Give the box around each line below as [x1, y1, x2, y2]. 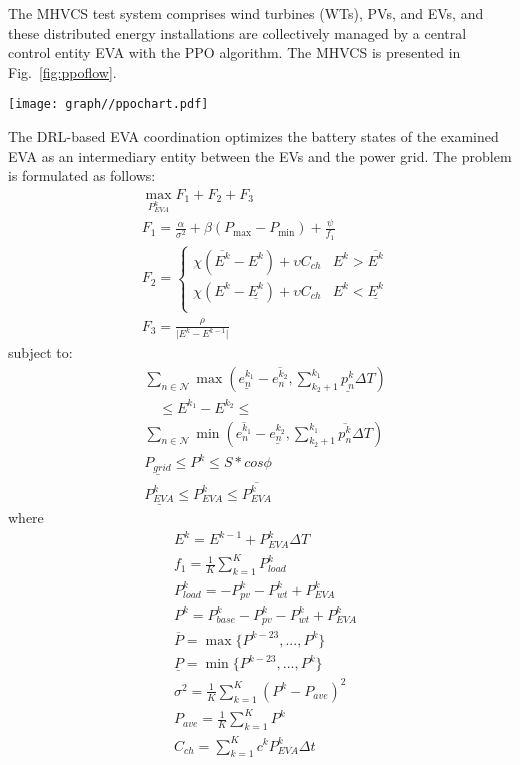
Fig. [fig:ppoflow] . [8, 61, 117, 82]
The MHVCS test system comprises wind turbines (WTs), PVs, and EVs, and [8, 3, 484, 23]
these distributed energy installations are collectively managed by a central [8, 22, 467, 43]
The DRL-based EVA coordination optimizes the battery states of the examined [8, 126, 499, 147]
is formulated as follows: [8, 165, 156, 186]
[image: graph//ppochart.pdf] [8, 97, 209, 112]
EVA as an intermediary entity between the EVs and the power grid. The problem [8, 145, 512, 166]
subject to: [8, 342, 73, 363]
